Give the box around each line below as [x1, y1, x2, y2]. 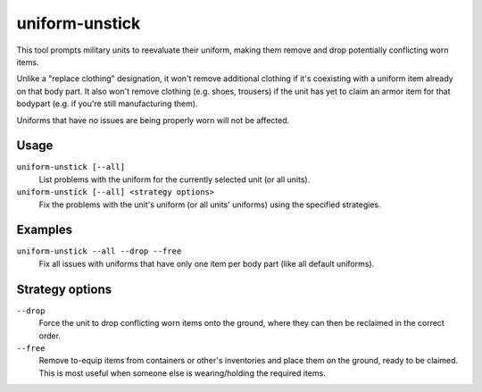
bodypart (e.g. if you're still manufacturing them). [16, 98, 198, 109]
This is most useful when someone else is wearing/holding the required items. [38, 367, 326, 379]
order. [38, 330, 62, 341]
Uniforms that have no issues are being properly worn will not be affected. [16, 114, 290, 125]
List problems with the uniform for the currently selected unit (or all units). [38, 174, 311, 185]
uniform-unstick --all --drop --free [16, 246, 182, 256]
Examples [16, 222, 73, 238]
